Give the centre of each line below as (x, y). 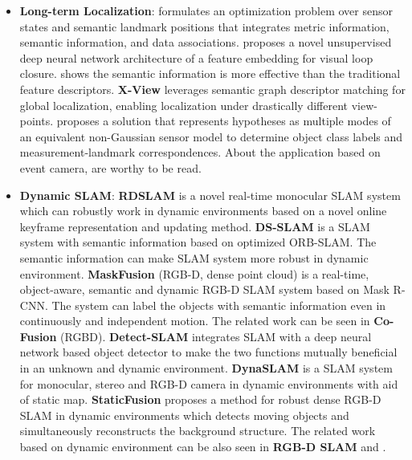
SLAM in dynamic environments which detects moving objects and (184, 415)
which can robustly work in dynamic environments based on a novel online (203, 211)
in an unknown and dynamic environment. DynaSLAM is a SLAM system (206, 368)
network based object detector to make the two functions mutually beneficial (208, 352)
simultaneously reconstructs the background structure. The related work (198, 431)
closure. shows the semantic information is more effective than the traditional (210, 73)
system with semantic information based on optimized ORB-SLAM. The (198, 242)
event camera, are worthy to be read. (110, 167)
